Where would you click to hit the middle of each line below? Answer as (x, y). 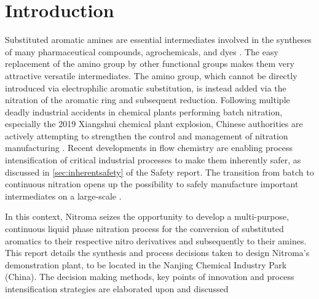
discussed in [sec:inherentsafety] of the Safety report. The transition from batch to (159, 172)
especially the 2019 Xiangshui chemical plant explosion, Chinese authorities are (154, 124)
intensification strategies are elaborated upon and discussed (117, 289)
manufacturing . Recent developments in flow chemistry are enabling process (149, 148)
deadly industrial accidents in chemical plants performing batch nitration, (144, 111)
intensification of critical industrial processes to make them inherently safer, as (153, 160)
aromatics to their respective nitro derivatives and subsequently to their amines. (156, 240)
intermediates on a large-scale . (63, 196)
